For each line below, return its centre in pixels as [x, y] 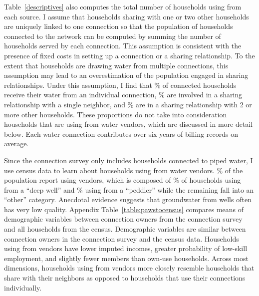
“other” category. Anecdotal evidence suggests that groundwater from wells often [128, 199]
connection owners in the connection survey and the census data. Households [122, 238]
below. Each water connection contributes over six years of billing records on [121, 134]
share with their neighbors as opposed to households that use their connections [125, 278]
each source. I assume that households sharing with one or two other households [127, 16]
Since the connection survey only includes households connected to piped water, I [129, 160]
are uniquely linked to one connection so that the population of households [119, 26]
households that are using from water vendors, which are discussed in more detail [129, 124]
